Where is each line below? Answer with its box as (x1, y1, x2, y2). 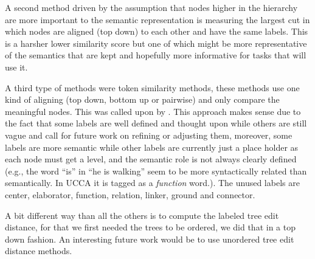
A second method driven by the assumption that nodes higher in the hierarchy (5, 1, 298, 13)
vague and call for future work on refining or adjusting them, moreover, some (5, 128, 292, 141)
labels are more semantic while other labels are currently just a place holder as (5, 140, 299, 153)
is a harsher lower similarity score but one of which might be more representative (5, 36, 307, 49)
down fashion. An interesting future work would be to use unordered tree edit (5, 232, 294, 245)
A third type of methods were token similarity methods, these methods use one (5, 81, 300, 94)
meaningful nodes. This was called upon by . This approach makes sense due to (5, 105, 301, 117)
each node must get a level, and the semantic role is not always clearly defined (5, 153, 297, 165)
